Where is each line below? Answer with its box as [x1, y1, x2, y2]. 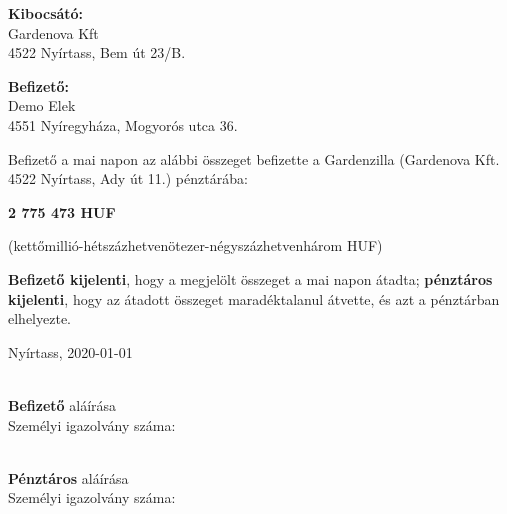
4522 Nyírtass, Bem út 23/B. [8, 42, 186, 63]
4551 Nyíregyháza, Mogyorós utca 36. [8, 114, 238, 135]
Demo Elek [8, 95, 76, 116]
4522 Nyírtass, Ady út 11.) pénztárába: [8, 168, 248, 189]
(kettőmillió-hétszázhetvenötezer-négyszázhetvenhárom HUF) [8, 235, 383, 256]
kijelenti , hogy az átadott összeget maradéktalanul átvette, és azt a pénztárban [8, 288, 500, 309]
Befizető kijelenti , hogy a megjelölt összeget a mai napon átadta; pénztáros [8, 268, 493, 289]
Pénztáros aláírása [8, 467, 129, 488]
